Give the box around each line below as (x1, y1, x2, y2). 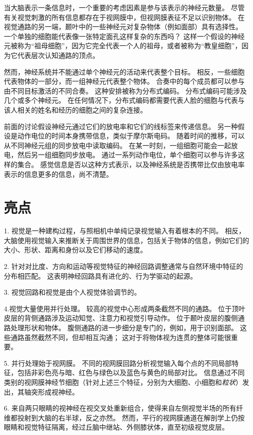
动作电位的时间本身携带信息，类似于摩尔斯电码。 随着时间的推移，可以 (17, 131, 245, 141)
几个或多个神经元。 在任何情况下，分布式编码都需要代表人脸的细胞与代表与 (4, 95, 245, 105)
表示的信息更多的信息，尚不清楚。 (4, 169, 113, 179)
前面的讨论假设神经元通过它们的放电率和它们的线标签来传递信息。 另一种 (4, 121, 238, 131)
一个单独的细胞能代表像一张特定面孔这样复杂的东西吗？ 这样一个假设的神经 (4, 31, 245, 41)
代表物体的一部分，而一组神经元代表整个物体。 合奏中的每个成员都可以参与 (4, 76, 245, 86)
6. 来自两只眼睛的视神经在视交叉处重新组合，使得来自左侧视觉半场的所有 (4, 403, 236, 413)
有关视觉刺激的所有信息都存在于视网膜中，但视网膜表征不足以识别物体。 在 (4, 12, 245, 22)
